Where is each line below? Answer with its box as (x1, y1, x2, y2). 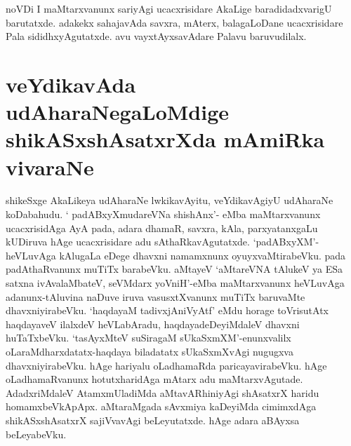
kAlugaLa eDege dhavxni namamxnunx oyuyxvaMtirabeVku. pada (59, 248, 346, 262)
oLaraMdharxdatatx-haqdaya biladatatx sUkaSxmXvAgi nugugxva (6, 344, 293, 358)
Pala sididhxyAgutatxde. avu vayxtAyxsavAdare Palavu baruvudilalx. (6, 29, 307, 43)
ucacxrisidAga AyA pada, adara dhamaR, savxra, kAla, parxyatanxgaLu (6, 220, 318, 235)
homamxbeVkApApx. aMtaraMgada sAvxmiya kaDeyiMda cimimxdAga (6, 399, 317, 414)
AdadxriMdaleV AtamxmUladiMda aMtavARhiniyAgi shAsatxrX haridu (6, 385, 319, 400)
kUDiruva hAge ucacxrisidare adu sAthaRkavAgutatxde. (6, 234, 250, 249)
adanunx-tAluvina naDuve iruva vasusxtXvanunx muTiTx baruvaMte (6, 289, 305, 304)
